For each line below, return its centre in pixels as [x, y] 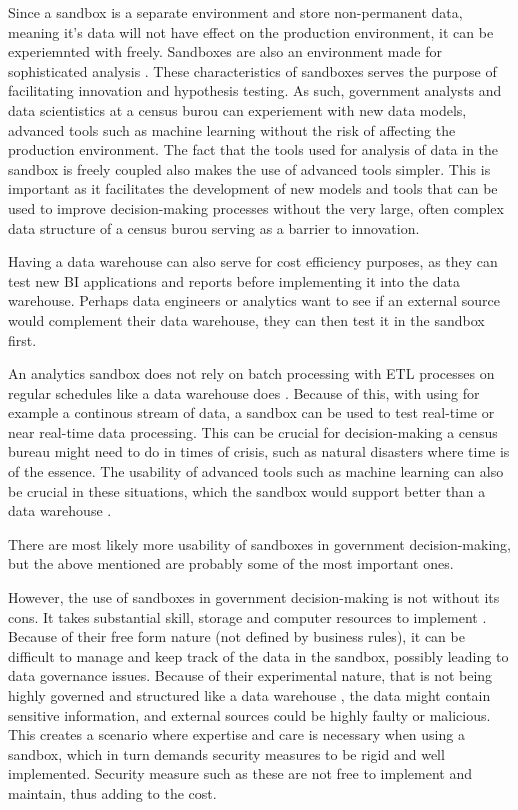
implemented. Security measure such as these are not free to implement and [240, 773]
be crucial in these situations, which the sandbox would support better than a [247, 490]
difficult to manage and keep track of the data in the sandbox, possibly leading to [258, 655]
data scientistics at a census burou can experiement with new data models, [237, 109]
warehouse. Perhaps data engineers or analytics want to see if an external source [254, 300]
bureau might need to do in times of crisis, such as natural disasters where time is [259, 451]
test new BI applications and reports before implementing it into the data [234, 280]
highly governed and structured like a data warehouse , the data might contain [249, 695]
